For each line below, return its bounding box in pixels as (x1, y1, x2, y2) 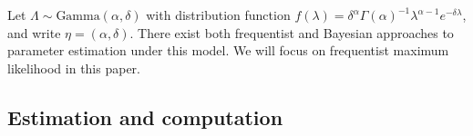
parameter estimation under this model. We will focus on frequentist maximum (7, 41, 449, 60)
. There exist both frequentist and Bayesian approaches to (129, 23, 454, 42)
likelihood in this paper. (7, 58, 140, 77)
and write (7, 23, 61, 42)
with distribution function (146, 5, 291, 24)
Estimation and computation (7, 102, 283, 131)
